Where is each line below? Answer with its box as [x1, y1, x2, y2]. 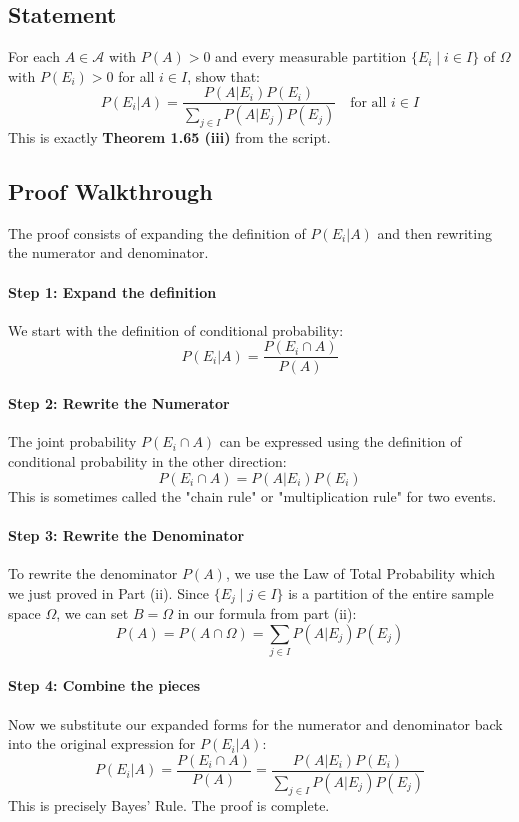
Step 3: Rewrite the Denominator [8, 524, 245, 545]
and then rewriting [377, 222, 492, 243]
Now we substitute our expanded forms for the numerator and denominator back [8, 713, 503, 734]
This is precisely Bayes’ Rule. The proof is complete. [8, 794, 330, 815]
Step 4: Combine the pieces [8, 675, 201, 696]
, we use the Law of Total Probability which [225, 562, 496, 583]
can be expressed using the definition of [219, 431, 462, 452]
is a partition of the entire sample [288, 582, 494, 603]
